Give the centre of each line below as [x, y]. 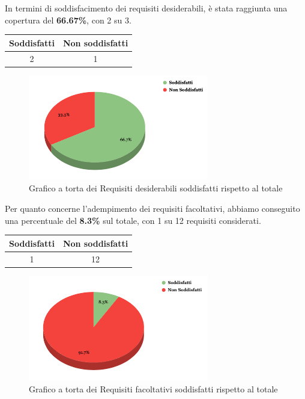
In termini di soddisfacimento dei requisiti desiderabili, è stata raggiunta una [146, 8]
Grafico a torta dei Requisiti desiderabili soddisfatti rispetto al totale [156, 188]
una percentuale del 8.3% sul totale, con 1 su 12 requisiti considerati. [133, 220]
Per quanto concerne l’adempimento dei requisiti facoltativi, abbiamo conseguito [152, 209]
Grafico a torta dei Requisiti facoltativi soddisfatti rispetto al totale [153, 388]
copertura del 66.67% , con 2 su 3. [68, 20]
